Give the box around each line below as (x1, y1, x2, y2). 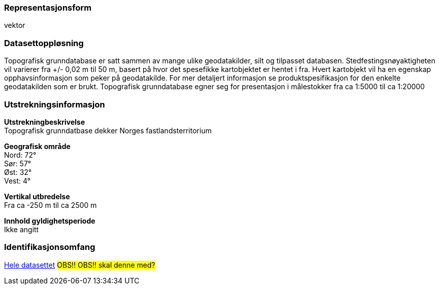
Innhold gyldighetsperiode (4, 216, 95, 225)
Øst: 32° (4, 167, 32, 176)
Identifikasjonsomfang (4, 242, 95, 252)
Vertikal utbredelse (4, 192, 70, 201)
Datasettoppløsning (4, 38, 84, 48)
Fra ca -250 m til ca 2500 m (4, 200, 97, 209)
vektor (4, 21, 25, 30)
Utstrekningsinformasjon (4, 99, 105, 110)
